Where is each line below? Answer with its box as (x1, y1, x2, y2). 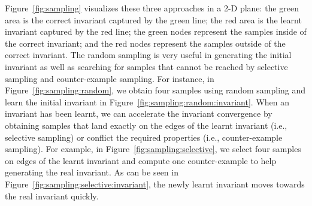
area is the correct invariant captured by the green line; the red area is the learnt (5, 13, 302, 26)
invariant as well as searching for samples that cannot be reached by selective (5, 60, 288, 72)
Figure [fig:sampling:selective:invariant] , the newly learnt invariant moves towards (5, 177, 305, 190)
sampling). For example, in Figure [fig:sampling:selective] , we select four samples (5, 143, 301, 155)
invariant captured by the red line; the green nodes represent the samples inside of (5, 25, 307, 38)
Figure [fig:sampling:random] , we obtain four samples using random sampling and (5, 84, 306, 96)
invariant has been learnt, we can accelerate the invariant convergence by (5, 107, 272, 120)
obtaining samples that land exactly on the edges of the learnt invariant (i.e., (5, 119, 287, 131)
